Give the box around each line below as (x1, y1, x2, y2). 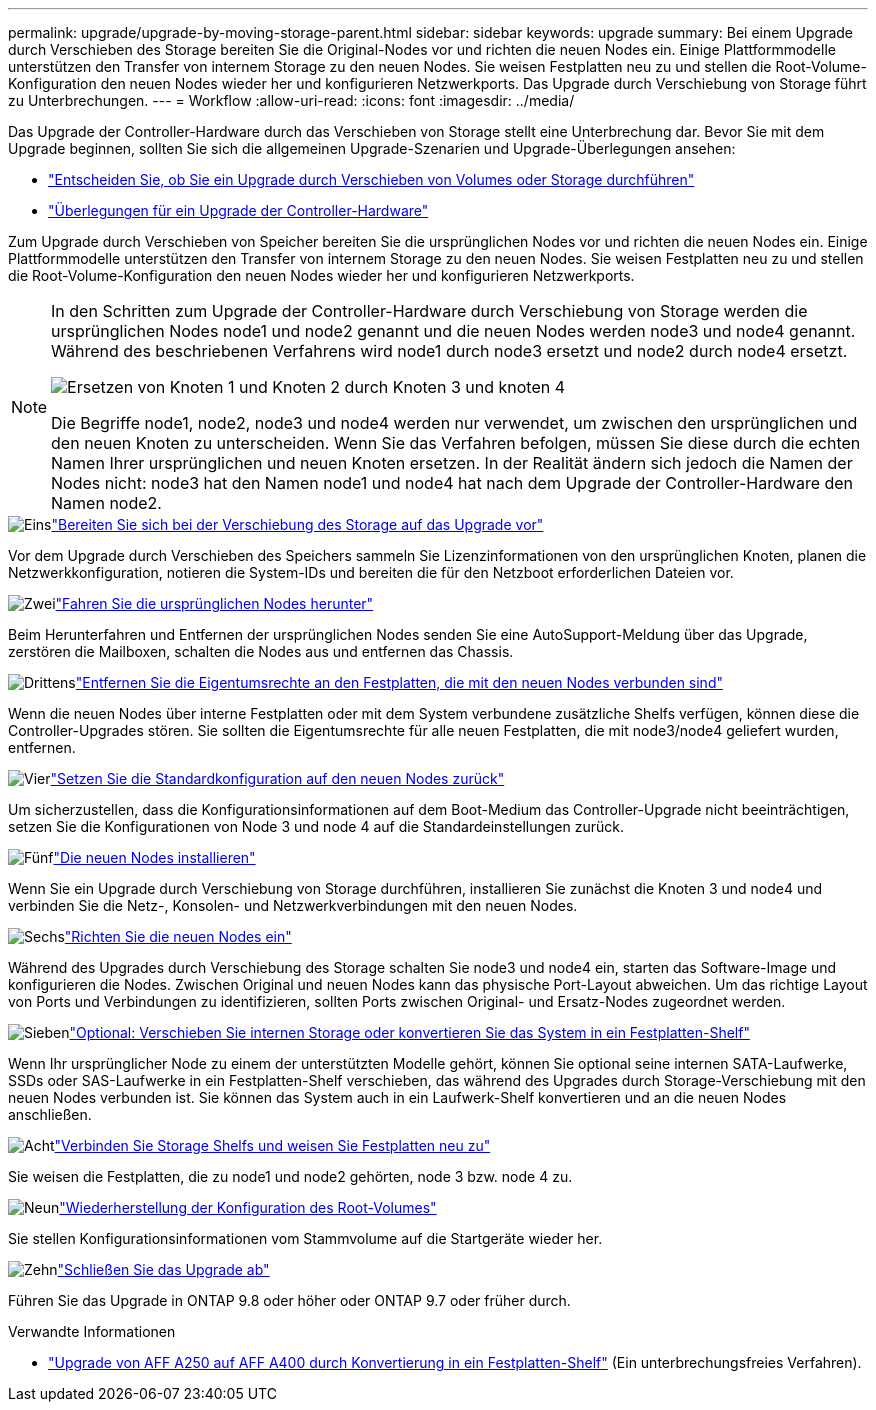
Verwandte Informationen (8, 1323, 176, 1340)
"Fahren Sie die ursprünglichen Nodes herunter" (55, 595, 374, 612)
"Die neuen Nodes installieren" (53, 849, 256, 866)
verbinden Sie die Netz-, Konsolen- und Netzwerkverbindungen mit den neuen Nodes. (8, 897, 578, 914)
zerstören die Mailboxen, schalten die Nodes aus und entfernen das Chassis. (8, 643, 514, 660)
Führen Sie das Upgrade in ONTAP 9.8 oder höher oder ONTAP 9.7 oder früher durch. (8, 1292, 571, 1309)
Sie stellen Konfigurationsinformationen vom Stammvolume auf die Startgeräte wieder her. (8, 1230, 603, 1247)
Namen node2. (51, 493, 162, 513)
